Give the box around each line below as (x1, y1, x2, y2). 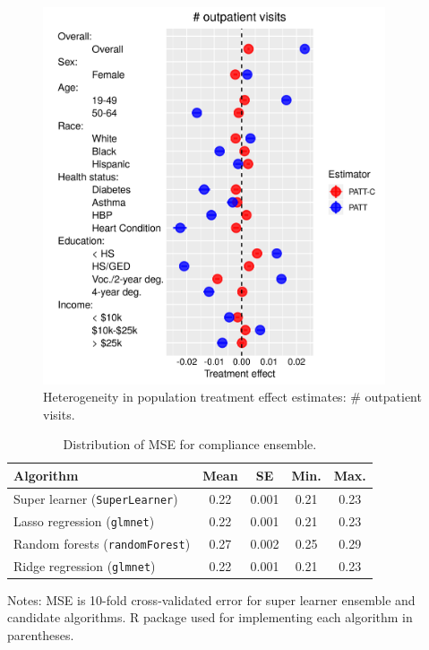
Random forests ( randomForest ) (13, 533, 191, 552)
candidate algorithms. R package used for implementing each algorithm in (7, 608, 413, 627)
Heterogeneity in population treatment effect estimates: (43, 387, 347, 406)
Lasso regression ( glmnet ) (13, 511, 155, 530)
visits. (43, 404, 75, 423)
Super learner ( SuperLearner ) (13, 489, 178, 507)
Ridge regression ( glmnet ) (13, 556, 156, 575)
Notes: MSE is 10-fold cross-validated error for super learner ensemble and (7, 590, 416, 609)
